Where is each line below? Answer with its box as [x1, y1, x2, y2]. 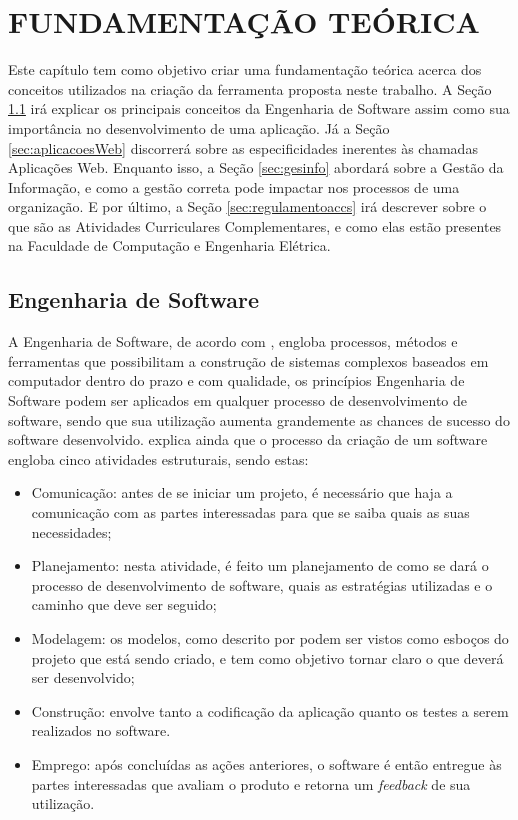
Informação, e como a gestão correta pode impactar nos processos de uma [8, 176, 460, 197]
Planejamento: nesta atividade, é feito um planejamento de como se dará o [31, 555, 489, 576]
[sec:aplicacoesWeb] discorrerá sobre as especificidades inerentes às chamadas [8, 137, 478, 158]
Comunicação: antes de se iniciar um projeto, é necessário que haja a [31, 482, 453, 503]
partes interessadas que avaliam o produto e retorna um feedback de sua [31, 773, 471, 794]
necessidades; [31, 521, 112, 542]
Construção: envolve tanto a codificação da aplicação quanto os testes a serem [31, 700, 509, 721]
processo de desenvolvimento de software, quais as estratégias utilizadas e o [31, 574, 493, 595]
